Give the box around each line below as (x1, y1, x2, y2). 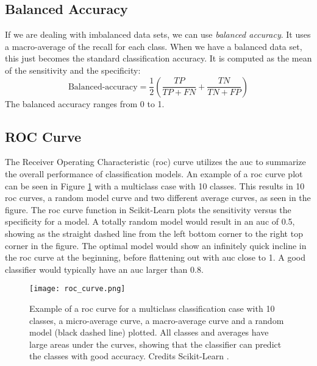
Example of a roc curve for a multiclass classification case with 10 (29, 301, 275, 314)
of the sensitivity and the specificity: (5, 63, 141, 76)
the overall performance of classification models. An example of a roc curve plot (5, 167, 303, 180)
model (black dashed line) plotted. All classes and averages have (29, 326, 269, 339)
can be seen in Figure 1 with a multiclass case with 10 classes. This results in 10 (5, 179, 305, 192)
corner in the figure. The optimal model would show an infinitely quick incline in (5, 239, 307, 252)
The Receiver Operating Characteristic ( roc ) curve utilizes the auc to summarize (5, 155, 306, 168)
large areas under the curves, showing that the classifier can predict (29, 337, 282, 350)
